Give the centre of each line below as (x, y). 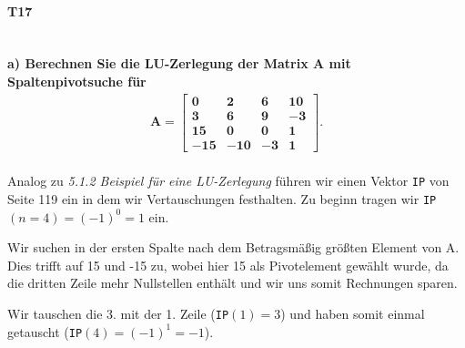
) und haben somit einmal (353, 314)
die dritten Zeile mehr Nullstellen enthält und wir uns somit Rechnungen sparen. (232, 283)
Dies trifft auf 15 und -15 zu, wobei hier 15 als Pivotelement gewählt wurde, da (228, 265)
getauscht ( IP (45, 331)
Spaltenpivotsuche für (77, 81)
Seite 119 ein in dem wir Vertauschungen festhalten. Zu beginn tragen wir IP (222, 198)
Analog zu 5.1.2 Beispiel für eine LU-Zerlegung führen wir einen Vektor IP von (228, 181)
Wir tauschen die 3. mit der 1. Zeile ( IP (118, 314)
